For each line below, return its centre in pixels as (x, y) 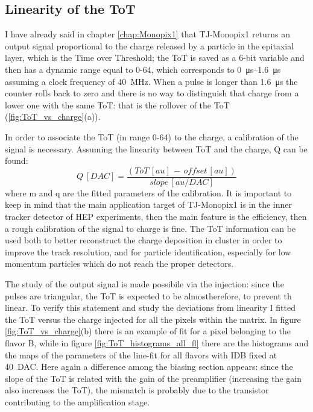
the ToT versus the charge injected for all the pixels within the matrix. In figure (153, 319)
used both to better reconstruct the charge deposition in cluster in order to (144, 240)
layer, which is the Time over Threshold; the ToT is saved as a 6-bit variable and (155, 58)
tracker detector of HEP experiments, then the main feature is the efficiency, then (156, 216)
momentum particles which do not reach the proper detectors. (119, 264)
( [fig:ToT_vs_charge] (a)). (53, 117)
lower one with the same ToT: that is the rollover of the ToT (117, 105)
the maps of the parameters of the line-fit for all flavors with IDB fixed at (141, 354)
